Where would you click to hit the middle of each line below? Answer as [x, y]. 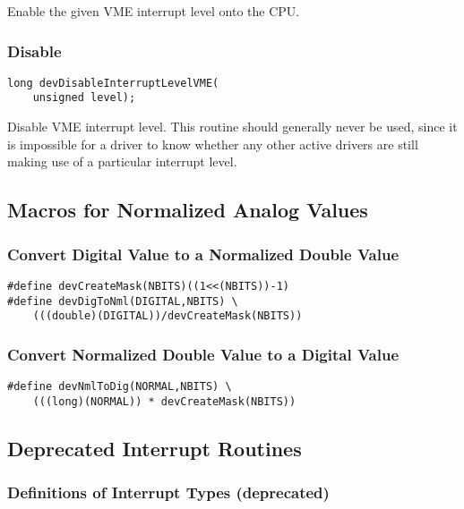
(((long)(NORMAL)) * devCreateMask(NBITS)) [164, 401]
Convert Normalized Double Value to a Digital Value [203, 354]
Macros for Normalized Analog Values [188, 210]
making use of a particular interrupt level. [122, 161]
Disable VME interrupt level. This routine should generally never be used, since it [232, 127]
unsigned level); [84, 98]
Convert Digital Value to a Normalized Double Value [203, 254]
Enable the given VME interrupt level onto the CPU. [154, 11]
